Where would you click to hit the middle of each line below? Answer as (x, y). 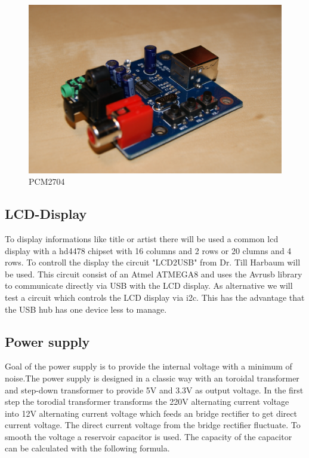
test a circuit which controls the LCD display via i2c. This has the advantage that (155, 297)
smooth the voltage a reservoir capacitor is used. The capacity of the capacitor (149, 436)
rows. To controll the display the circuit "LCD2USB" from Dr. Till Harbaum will (153, 262)
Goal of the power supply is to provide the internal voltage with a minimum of (149, 366)
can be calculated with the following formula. (87, 448)
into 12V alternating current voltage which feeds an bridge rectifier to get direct (151, 413)
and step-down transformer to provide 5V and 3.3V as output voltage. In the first (154, 390)
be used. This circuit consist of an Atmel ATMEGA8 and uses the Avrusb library (154, 274)
